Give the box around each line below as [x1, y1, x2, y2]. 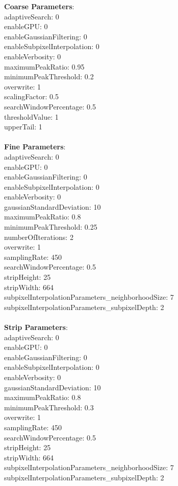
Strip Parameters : [4, 322, 68, 332]
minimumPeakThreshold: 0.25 [4, 222, 97, 232]
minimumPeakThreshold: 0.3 [4, 402, 94, 412]
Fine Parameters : [4, 141, 66, 152]
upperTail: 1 [4, 121, 42, 132]
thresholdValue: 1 [4, 111, 59, 122]
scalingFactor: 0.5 [4, 91, 59, 102]
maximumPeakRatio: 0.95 [4, 61, 85, 72]
